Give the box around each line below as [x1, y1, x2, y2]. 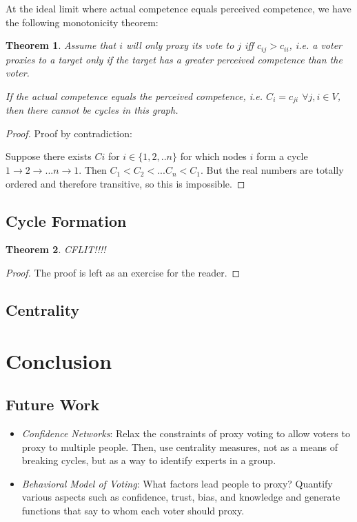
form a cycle [256, 149, 308, 163]
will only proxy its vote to [126, 38, 234, 52]
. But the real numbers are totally [200, 163, 344, 177]
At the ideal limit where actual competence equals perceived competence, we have [6, 1, 351, 15]
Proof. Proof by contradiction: [6, 126, 132, 140]
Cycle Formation [6, 210, 127, 231]
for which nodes [180, 149, 247, 163]
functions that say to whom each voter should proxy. [21, 503, 245, 517]
